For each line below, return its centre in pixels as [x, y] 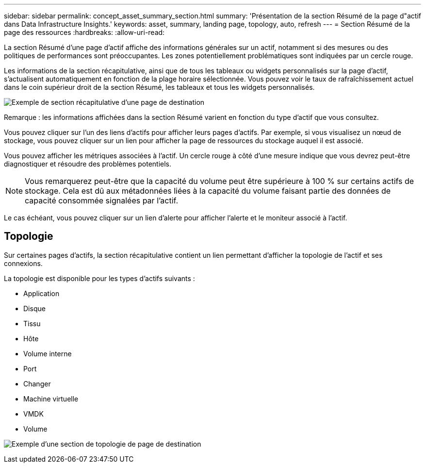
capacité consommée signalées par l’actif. [102, 200]
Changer [37, 384]
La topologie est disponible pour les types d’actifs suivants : [99, 278]
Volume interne [48, 353]
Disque [34, 308]
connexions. [23, 263]
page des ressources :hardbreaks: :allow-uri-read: [84, 32]
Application [41, 293]
